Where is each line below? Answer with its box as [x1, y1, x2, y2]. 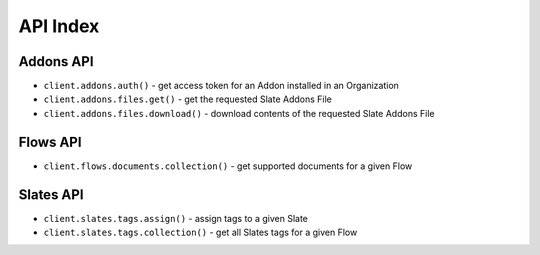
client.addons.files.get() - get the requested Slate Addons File [43, 93, 332, 105]
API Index [18, 15, 100, 37]
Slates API [18, 186, 84, 203]
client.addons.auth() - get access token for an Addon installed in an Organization [43, 80, 400, 92]
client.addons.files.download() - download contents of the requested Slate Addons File [43, 107, 435, 119]
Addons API [18, 53, 94, 70]
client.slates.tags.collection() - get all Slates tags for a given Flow [43, 226, 358, 239]
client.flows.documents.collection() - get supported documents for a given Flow [43, 160, 413, 172]
